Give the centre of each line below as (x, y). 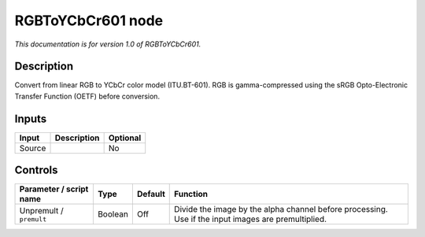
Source (33, 148)
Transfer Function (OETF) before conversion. (87, 96)
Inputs (31, 119)
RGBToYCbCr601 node (89, 20)
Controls (36, 170)
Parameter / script (54, 189)
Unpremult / (42, 210)
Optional (125, 138)
